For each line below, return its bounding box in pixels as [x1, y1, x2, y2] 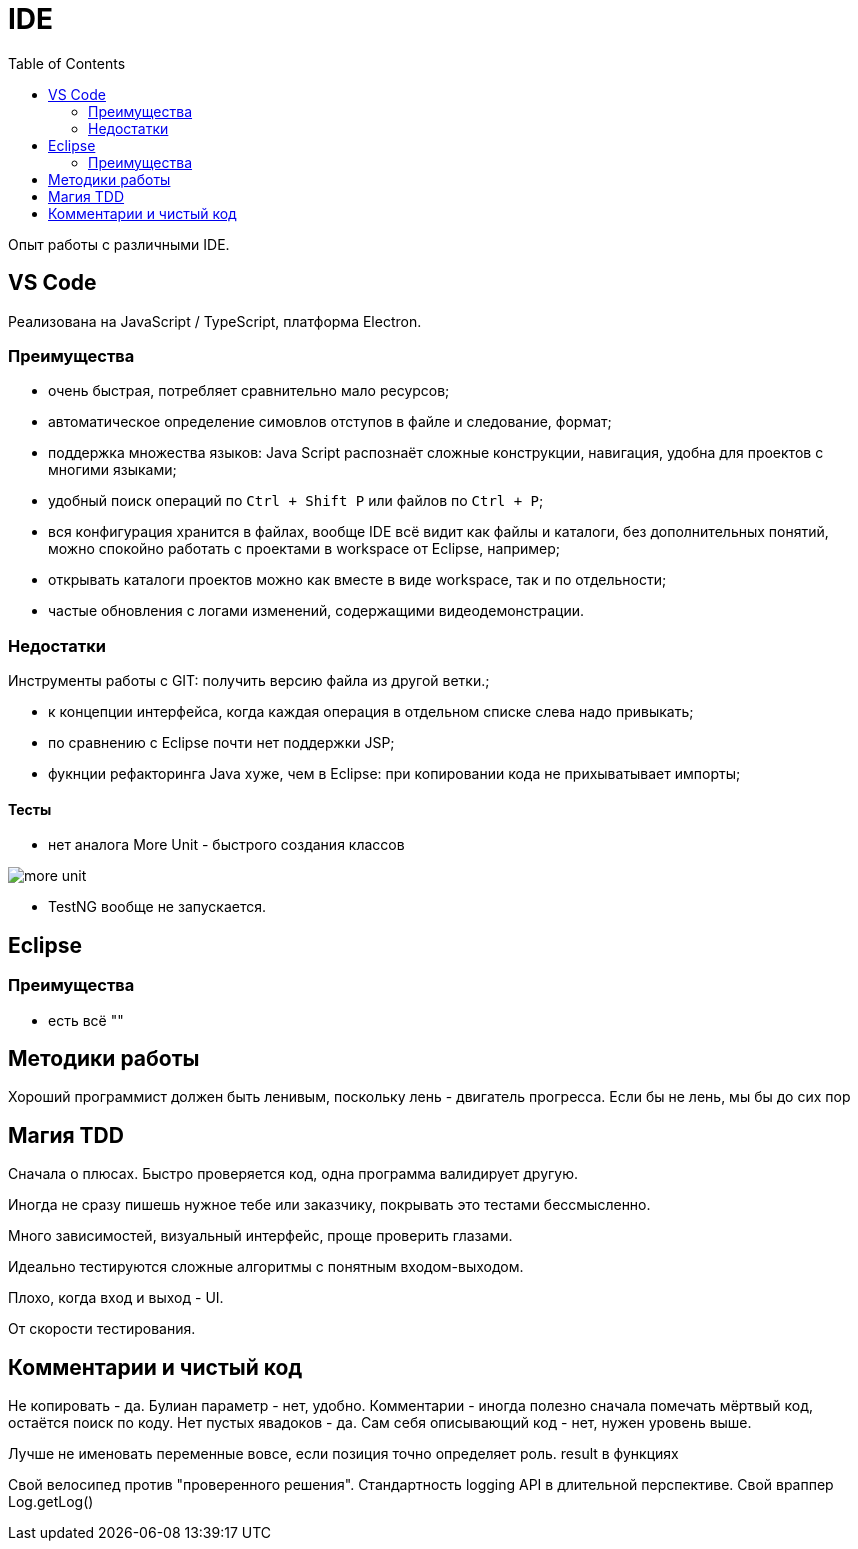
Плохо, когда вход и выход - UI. [8, 1289, 224, 1307]
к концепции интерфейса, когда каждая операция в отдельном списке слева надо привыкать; [48, 703, 694, 721]
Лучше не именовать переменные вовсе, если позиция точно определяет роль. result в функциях [8, 1445, 679, 1463]
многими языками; [48, 461, 177, 479]
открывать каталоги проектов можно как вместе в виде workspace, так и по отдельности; [48, 571, 667, 589]
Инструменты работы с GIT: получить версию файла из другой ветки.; [8, 672, 490, 690]
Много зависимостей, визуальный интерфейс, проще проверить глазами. [8, 1227, 513, 1245]
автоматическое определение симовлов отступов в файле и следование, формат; [48, 413, 612, 431]
